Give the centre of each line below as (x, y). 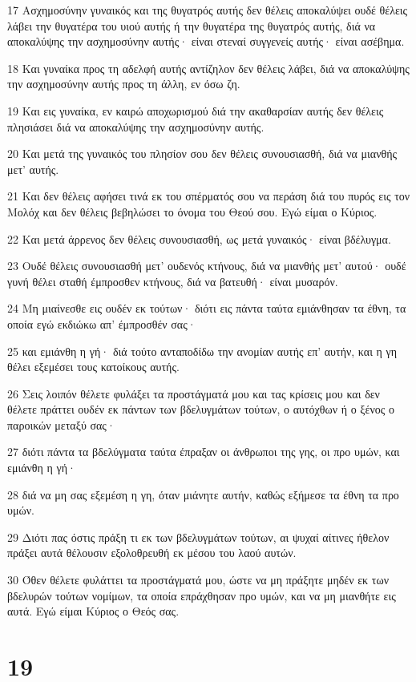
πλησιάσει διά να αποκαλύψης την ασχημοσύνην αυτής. (136, 126)
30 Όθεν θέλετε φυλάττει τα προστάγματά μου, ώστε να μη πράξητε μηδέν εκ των (198, 580)
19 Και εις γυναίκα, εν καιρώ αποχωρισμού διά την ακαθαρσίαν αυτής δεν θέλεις (196, 110)
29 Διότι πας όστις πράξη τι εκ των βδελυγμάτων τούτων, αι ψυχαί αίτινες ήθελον (198, 537)
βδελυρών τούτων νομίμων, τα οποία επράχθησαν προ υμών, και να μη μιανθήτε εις (202, 595)
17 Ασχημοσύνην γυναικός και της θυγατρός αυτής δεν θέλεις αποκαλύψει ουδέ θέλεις (208, 10)
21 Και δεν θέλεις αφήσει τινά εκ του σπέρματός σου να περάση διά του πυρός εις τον (209, 196)
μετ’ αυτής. (33, 169)
